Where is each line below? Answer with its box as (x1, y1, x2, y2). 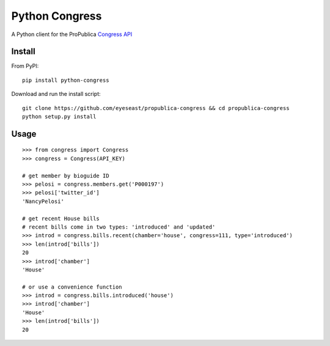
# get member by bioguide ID (22, 172, 109, 179)
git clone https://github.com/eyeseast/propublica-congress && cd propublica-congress (22, 105, 290, 111)
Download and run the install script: (11, 90, 101, 98)
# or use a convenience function (22, 283, 122, 290)
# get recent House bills (22, 215, 100, 222)
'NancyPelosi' (22, 197, 64, 205)
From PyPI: (11, 62, 39, 70)
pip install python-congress (22, 76, 109, 84)
